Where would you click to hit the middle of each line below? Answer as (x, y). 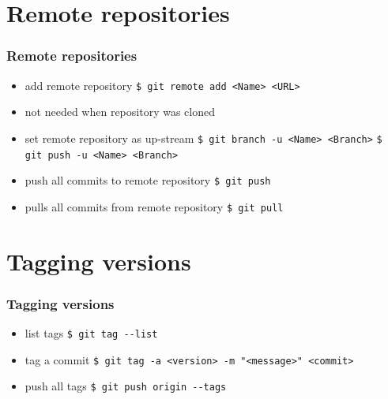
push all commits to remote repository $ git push (148, 180)
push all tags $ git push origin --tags (126, 386)
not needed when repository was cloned (120, 112)
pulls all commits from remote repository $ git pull (154, 206)
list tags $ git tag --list (91, 333)
